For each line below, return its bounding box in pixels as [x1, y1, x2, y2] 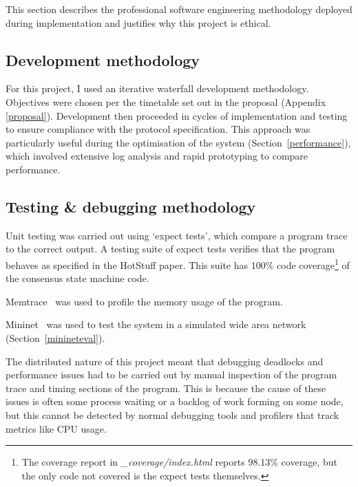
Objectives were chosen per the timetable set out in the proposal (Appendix [6, 94, 326, 109]
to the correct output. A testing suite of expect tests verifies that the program [6, 241, 335, 256]
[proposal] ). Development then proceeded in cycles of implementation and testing [6, 108, 348, 122]
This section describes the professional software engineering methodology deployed [6, 2, 352, 16]
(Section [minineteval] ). [6, 330, 105, 345]
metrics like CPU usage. [6, 421, 107, 435]
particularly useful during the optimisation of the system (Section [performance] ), [6, 135, 351, 149]
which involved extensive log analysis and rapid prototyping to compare [6, 149, 308, 163]
